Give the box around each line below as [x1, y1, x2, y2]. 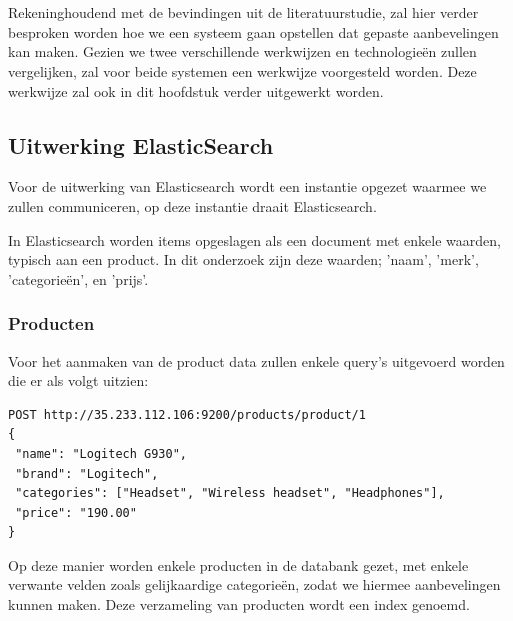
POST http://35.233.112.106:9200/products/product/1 [8, 407, 366, 422]
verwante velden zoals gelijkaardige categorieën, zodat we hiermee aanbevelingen [8, 574, 501, 595]
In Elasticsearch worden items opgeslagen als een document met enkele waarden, [8, 229, 501, 250]
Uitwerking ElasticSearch [8, 129, 274, 160]
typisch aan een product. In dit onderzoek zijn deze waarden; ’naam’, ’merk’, [8, 249, 479, 270]
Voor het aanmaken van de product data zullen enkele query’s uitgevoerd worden [8, 350, 505, 371]
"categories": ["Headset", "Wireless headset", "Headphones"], [15, 486, 445, 501]
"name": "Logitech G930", [15, 446, 187, 461]
